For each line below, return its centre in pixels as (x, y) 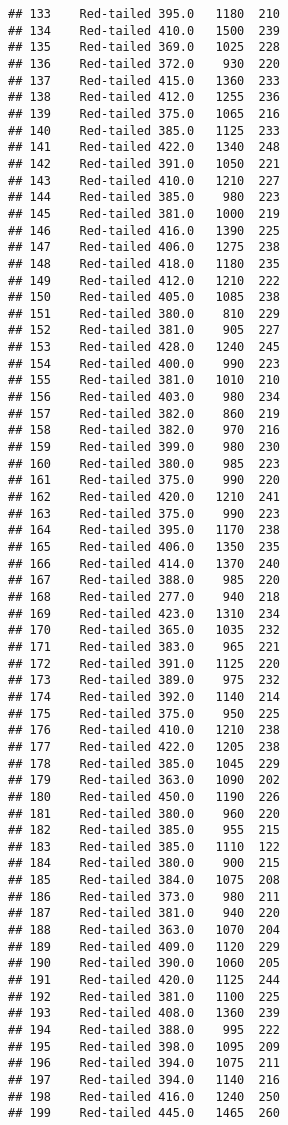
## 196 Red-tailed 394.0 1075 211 (144, 1063)
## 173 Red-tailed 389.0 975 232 (144, 680)
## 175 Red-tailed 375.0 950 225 (144, 713)
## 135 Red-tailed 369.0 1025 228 (144, 47)
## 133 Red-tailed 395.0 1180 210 (144, 14)
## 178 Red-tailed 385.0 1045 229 (144, 763)
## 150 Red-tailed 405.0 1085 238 (144, 297)
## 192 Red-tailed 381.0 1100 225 (144, 996)
